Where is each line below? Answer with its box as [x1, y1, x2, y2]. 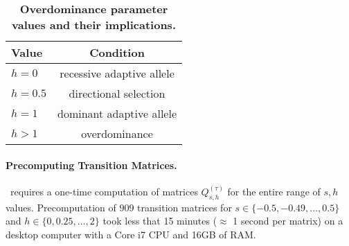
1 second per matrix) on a [233, 213, 343, 228]
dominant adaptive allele [57, 105, 177, 121]
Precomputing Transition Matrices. [6, 157, 177, 172]
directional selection [69, 85, 165, 101]
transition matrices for [137, 200, 232, 214]
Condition [89, 44, 145, 60]
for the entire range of [227, 184, 321, 198]
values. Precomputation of [6, 200, 116, 214]
